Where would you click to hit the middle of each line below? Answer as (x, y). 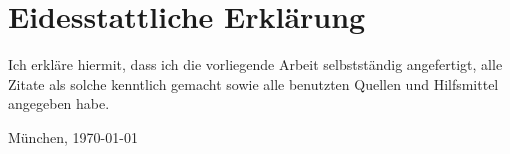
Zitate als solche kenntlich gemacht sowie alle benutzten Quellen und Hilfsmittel (253, 83)
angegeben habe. (59, 103)
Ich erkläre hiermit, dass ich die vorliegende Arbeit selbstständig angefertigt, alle (255, 64)
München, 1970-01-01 (73, 136)
